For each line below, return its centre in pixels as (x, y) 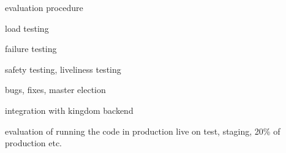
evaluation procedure (44, 7)
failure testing (31, 49)
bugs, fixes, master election (55, 90)
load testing (27, 28)
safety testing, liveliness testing (63, 69)
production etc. (34, 143)
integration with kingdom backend (69, 110)
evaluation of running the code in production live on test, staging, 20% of (143, 131)
